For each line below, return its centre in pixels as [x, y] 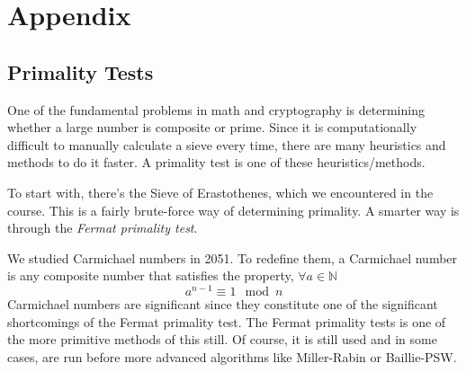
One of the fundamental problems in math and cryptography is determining [216, 109]
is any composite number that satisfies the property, [151, 275]
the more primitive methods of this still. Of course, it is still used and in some [222, 339]
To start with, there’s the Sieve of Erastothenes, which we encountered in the [220, 192]
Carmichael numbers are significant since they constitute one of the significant [223, 304]
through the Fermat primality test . [103, 228]
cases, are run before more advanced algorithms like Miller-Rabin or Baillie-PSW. [232, 356]
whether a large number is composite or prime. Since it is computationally [212, 127]
